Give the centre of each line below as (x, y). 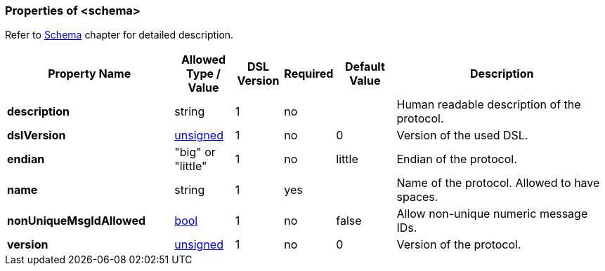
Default (365, 67)
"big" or (195, 152)
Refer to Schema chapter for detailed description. (119, 35)
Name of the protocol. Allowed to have (498, 183)
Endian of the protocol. (457, 159)
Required (309, 74)
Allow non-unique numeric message (492, 214)
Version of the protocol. (459, 245)
